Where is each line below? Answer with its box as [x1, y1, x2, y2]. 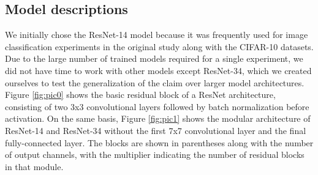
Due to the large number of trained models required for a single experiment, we [5, 52, 303, 65]
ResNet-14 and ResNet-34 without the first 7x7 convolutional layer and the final [5, 124, 306, 136]
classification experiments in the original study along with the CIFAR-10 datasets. [5, 40, 314, 53]
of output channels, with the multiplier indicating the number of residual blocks [5, 148, 305, 161]
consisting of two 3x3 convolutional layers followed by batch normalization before [5, 100, 309, 113]
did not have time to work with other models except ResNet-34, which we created [5, 64, 312, 76]
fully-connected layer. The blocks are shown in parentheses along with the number [5, 136, 314, 149]
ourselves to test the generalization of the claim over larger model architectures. [5, 76, 305, 89]
